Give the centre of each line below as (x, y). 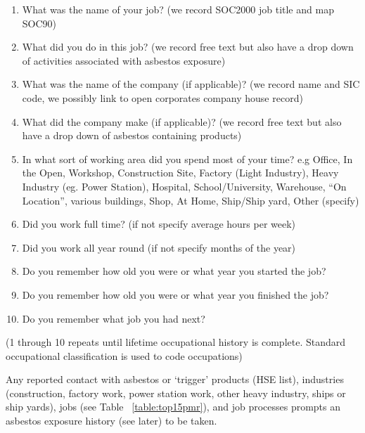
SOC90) (39, 23)
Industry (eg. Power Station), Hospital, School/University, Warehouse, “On (184, 186)
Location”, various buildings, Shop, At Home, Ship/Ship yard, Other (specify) (191, 200)
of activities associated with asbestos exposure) (124, 60)
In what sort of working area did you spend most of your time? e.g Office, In (187, 159)
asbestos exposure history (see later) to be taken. (111, 421)
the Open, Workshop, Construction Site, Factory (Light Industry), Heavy (180, 173)
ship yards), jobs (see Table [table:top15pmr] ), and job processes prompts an (173, 407)
